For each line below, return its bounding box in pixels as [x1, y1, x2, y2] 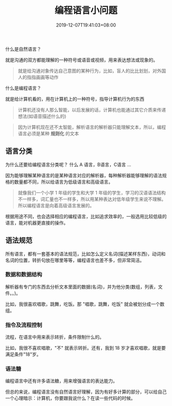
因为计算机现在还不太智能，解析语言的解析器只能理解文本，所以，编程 [17, 124, 166, 130]
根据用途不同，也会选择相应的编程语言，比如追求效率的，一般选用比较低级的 [5, 213, 167, 219]
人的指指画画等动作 [17, 74, 59, 80]
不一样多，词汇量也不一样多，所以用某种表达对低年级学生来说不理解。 [17, 196, 166, 202]
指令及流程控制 [5, 321, 42, 328]
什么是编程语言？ [5, 85, 41, 91]
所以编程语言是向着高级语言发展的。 [17, 202, 95, 208]
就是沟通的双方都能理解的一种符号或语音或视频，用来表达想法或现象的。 [5, 57, 158, 63]
